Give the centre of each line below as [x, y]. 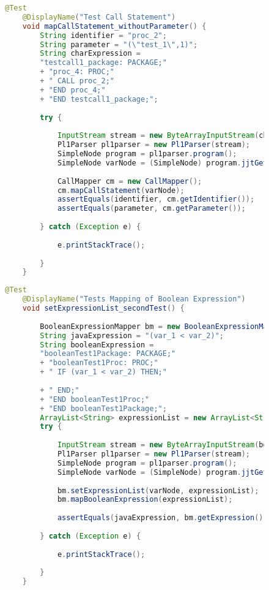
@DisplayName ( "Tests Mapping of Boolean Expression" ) [134, 299]
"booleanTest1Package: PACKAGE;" [108, 354]
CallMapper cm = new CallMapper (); [130, 181]
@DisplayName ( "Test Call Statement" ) [99, 17]
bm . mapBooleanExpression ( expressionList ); [145, 500]
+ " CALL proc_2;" [77, 81]
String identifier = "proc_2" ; [103, 35]
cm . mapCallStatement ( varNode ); [121, 190]
